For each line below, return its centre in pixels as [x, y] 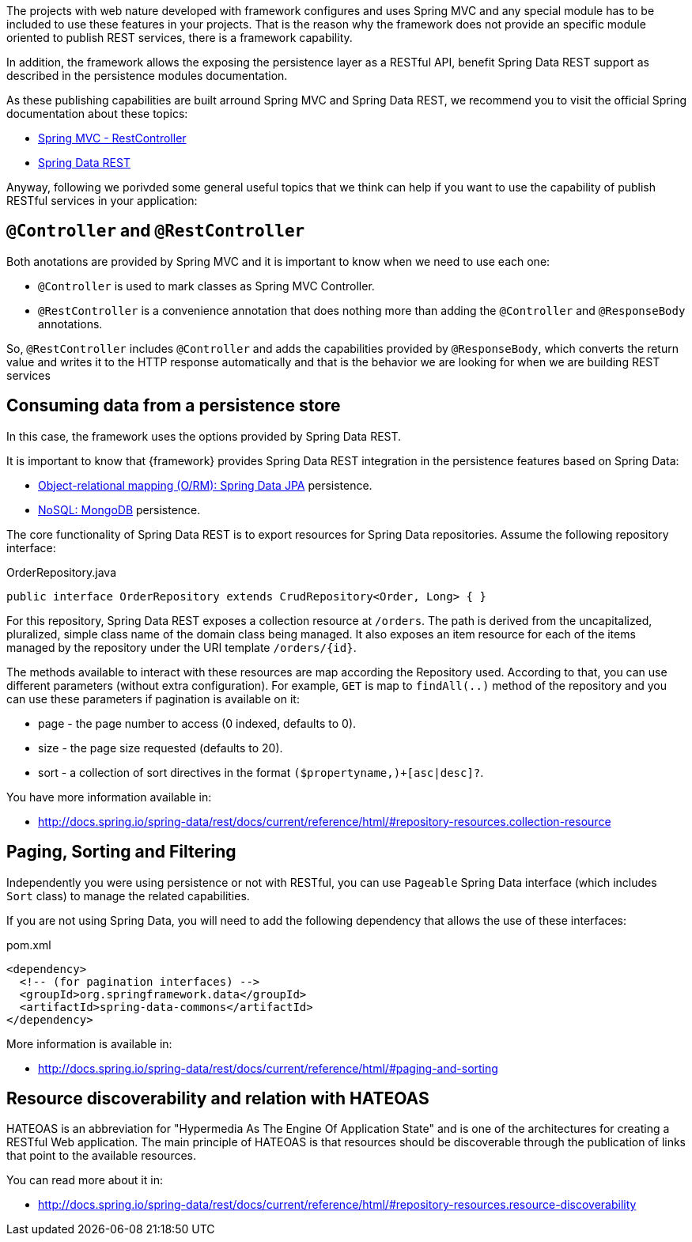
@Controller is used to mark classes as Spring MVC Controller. [206, 286]
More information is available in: [89, 1043]
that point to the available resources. [102, 1156]
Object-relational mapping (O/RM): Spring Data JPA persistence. [205, 485]
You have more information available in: [109, 797]
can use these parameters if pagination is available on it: [153, 699]
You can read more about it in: [85, 1180]
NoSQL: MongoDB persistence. [119, 509]
